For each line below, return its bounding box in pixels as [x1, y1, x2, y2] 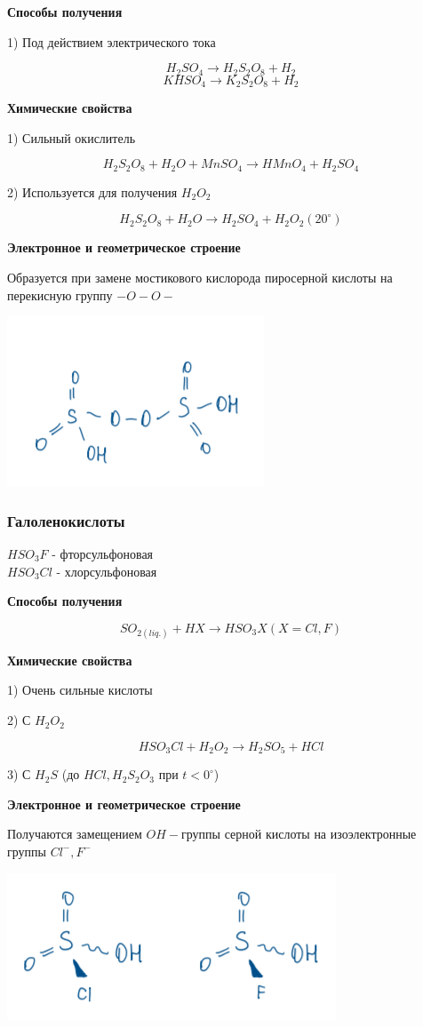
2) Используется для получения [7, 182, 178, 201]
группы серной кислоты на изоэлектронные [181, 824, 417, 843]
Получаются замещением [7, 824, 142, 843]
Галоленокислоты [7, 509, 125, 531]
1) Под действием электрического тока [7, 32, 216, 51]
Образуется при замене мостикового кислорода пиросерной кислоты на [7, 267, 393, 286]
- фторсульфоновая [52, 544, 154, 562]
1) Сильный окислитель [7, 128, 136, 147]
